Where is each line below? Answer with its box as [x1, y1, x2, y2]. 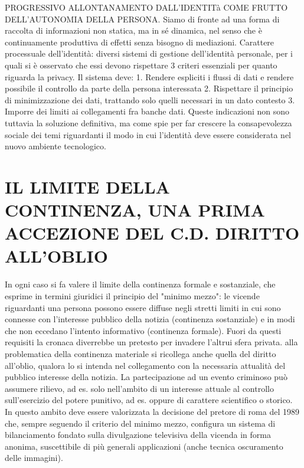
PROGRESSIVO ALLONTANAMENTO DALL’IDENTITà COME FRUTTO [5, 1, 288, 13]
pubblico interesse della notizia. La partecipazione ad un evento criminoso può [5, 371, 287, 383]
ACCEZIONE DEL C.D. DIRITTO [5, 221, 300, 245]
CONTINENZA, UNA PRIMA [5, 198, 265, 222]
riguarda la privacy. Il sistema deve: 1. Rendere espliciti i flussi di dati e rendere [5, 70, 294, 83]
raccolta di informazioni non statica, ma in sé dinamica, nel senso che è [5, 24, 262, 37]
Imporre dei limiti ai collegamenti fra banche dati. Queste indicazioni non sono [5, 105, 290, 117]
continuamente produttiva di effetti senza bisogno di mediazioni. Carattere [5, 35, 274, 48]
